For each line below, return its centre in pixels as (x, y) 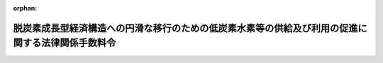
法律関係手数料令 (78, 43)
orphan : (25, 8)
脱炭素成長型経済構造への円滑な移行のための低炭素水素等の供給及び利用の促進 (185, 28)
